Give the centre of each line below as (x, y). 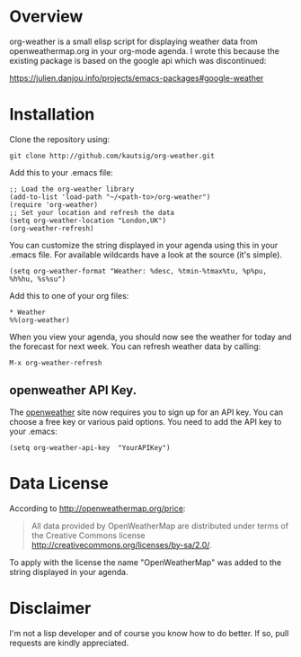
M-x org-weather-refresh (56, 363)
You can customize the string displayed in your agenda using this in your (144, 245)
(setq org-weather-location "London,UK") (88, 220)
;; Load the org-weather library (72, 189)
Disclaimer (50, 608)
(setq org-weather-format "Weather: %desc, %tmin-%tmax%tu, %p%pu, (138, 271)
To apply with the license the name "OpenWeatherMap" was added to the (146, 562)
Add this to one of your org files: (69, 295)
